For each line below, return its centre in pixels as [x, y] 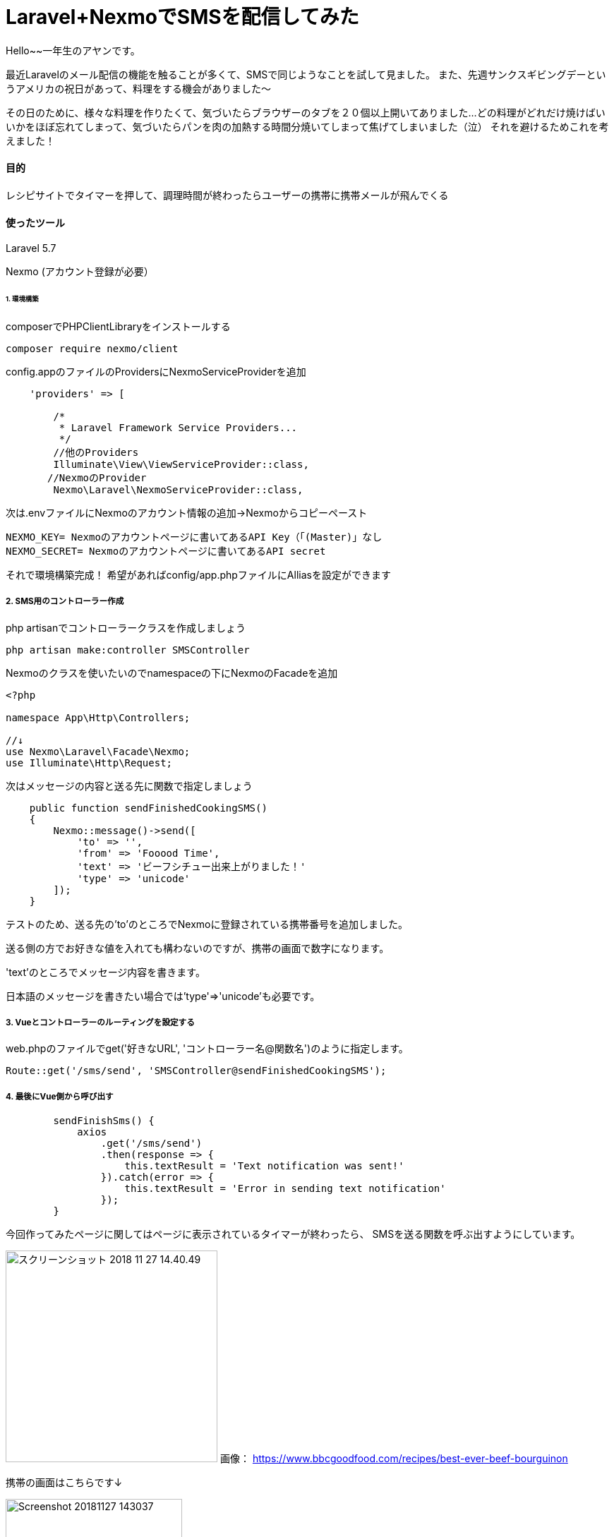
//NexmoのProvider [97, 477]
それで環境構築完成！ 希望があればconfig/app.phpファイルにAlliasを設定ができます [198, 574]
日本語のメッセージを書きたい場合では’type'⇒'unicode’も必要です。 [163, 996]
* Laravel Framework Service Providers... [178, 427]
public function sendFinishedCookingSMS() [148, 808]
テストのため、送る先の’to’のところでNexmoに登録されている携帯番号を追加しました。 [207, 924]
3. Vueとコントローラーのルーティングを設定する [100, 1023]
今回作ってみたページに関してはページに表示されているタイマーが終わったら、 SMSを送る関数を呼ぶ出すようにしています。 [293, 1234]
